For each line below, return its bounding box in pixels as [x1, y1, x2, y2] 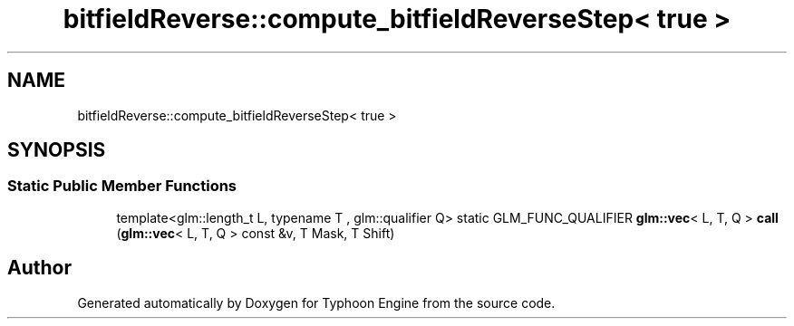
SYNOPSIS [7, 139, 106, 162]
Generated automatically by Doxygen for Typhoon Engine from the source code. [77, 294, 556, 311]
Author [7, 256, 72, 280]
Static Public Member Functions [7, 177, 237, 196]
